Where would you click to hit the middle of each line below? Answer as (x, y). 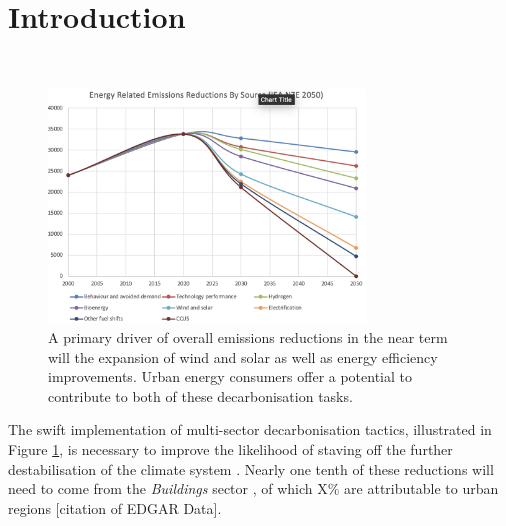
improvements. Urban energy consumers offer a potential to (230, 376)
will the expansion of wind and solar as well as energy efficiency (243, 356)
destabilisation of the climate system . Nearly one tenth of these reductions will (251, 468)
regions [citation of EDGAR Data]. (115, 507)
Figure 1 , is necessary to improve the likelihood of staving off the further (230, 449)
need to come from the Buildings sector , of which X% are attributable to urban (253, 488)
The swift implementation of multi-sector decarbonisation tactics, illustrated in (250, 429)
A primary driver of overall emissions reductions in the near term (248, 337)
